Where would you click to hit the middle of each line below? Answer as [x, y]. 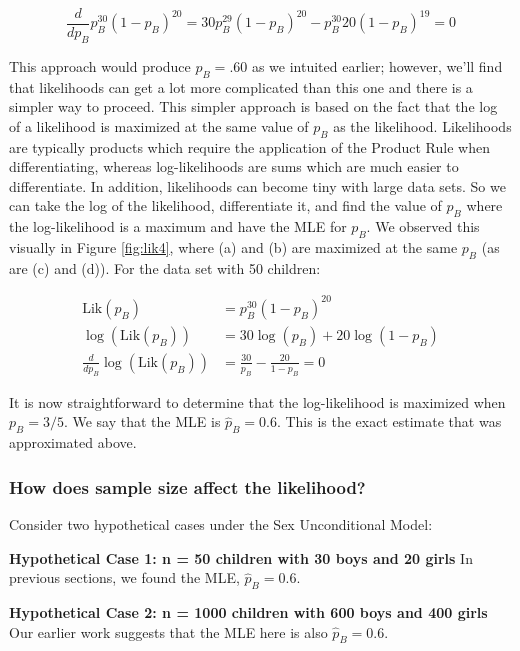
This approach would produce [100, 65]
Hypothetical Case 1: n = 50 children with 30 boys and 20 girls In [241, 557]
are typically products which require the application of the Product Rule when [249, 146]
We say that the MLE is [146, 421]
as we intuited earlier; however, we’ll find [377, 65]
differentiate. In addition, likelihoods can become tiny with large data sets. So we [257, 185]
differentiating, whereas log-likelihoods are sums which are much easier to [234, 166]
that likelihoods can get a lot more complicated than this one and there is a [241, 86]
